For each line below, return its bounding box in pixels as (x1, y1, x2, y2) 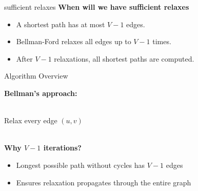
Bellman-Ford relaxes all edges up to (16, 36, 131, 47)
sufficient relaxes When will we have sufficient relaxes (4, 2, 189, 12)
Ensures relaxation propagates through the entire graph (16, 177, 191, 187)
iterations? (43, 142, 82, 153)
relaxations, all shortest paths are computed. (54, 53, 194, 64)
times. (152, 36, 171, 47)
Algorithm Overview (4, 70, 68, 81)
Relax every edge (4, 115, 57, 126)
